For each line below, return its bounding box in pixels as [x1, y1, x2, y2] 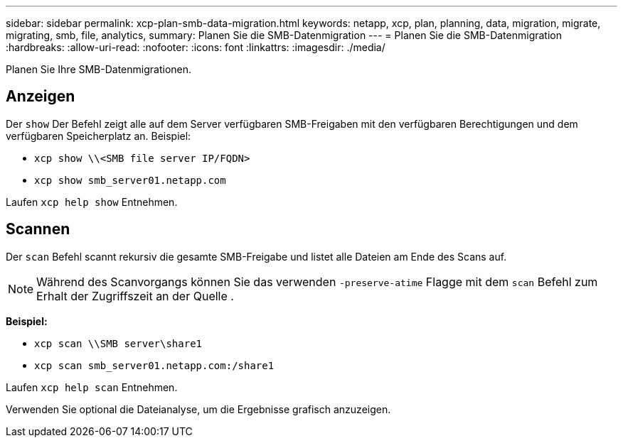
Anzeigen [6, 87, 75, 106]
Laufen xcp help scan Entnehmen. [6, 381, 178, 393]
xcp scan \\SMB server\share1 [34, 337, 203, 349]
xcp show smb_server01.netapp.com [34, 174, 226, 186]
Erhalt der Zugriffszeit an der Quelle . [36, 288, 234, 303]
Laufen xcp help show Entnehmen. [6, 195, 178, 208]
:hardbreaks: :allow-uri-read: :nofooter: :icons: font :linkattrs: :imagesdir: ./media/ [6, 41, 385, 53]
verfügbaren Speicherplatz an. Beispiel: [6, 129, 191, 142]
